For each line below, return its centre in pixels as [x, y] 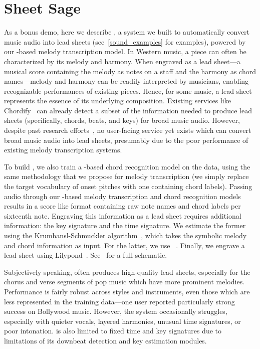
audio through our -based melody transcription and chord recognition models [122, 196]
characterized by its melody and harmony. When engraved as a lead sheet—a [122, 61]
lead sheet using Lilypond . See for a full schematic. [86, 255]
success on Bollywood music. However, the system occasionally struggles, [116, 311]
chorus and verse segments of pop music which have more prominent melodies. [124, 282]
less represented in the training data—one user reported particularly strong [119, 301]
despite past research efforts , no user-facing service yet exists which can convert [128, 130]
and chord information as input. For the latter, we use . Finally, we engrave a [124, 245]
